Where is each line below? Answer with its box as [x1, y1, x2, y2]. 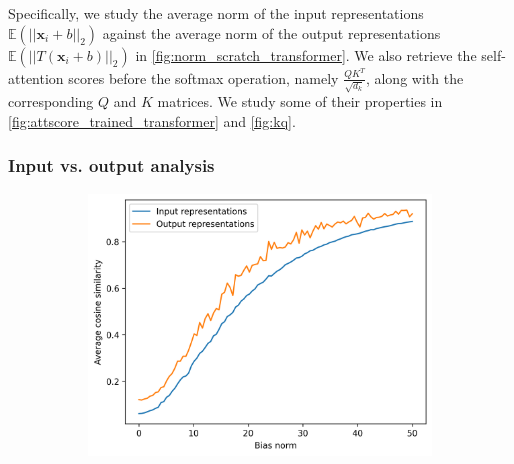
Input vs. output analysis [8, 153, 215, 178]
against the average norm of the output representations [102, 22, 441, 43]
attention [8, 67, 64, 88]
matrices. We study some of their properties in [157, 91, 443, 112]
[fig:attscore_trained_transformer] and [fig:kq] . [8, 110, 296, 131]
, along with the [365, 67, 464, 88]
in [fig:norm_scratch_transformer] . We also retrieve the [135, 44, 477, 65]
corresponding [8, 91, 94, 112]
